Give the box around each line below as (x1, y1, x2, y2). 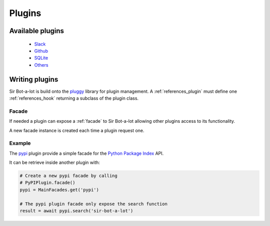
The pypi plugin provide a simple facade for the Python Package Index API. (9, 150, 164, 156)
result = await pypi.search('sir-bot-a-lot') (19, 208, 133, 214)
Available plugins (9, 27, 64, 35)
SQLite (34, 55, 48, 61)
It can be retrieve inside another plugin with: (9, 159, 100, 165)
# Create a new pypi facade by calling (19, 173, 117, 179)
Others (34, 62, 48, 68)
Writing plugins (9, 75, 58, 84)
